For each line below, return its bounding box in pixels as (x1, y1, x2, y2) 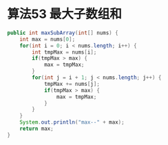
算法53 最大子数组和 (7, 6, 123, 22)
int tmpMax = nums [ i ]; (32, 49, 97, 56)
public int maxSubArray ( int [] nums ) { (7, 29, 118, 36)
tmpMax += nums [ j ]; (43, 80, 100, 87)
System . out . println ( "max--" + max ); (19, 119, 125, 126)
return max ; (19, 125, 54, 133)
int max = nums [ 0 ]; (19, 36, 76, 43)
